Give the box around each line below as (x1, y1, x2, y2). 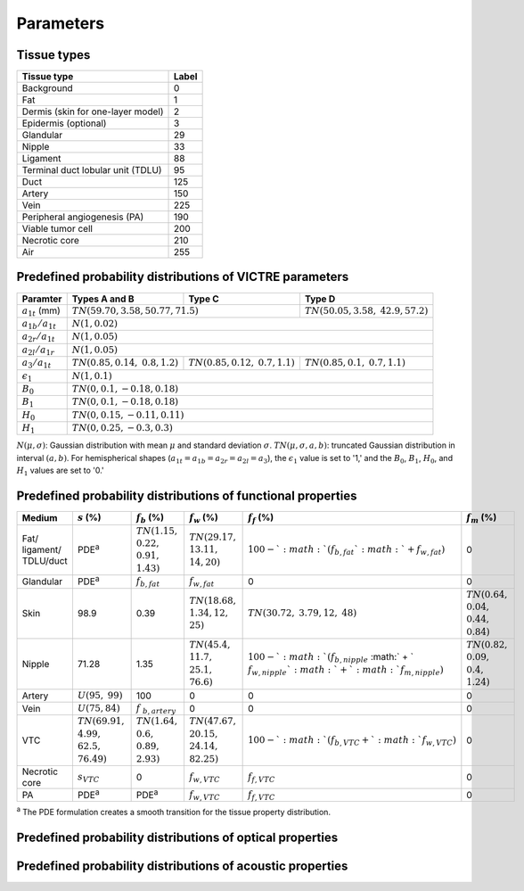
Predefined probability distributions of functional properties (16, 489, 357, 504)
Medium (21, 512, 58, 524)
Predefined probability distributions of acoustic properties (16, 859, 348, 874)
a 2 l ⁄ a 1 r (21, 343, 55, 357)
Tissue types (16, 47, 91, 62)
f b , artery (135, 703, 176, 716)
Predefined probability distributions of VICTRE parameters (16, 269, 349, 285)
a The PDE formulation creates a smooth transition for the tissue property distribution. (16, 805, 332, 818)
